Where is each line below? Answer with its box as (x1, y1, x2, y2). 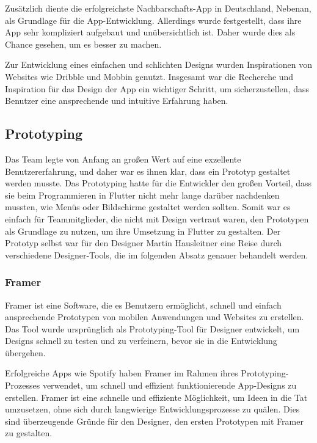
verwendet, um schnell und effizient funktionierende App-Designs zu (42, 379, 297, 392)
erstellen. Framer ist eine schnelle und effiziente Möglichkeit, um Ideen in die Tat (5, 390, 308, 403)
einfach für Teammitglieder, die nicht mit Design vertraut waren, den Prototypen (5, 212, 309, 225)
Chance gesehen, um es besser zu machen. (5, 37, 162, 50)
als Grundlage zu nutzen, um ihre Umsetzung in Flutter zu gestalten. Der (5, 224, 281, 237)
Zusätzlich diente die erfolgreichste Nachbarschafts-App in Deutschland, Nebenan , (5, 2, 312, 14)
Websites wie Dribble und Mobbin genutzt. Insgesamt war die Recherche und (5, 70, 294, 82)
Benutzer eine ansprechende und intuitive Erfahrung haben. (5, 94, 228, 107)
